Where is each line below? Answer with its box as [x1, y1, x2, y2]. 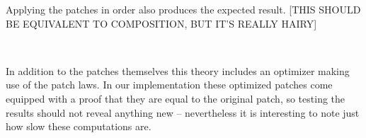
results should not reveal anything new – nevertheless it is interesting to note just [6, 105, 360, 120]
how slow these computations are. [6, 119, 151, 134]
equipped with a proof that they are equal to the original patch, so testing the [6, 91, 345, 105]
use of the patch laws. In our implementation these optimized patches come [6, 77, 333, 92]
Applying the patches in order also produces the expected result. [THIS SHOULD [6, 2, 361, 16]
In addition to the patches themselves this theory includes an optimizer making [6, 63, 350, 78]
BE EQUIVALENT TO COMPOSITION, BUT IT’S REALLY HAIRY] [6, 16, 317, 30]
